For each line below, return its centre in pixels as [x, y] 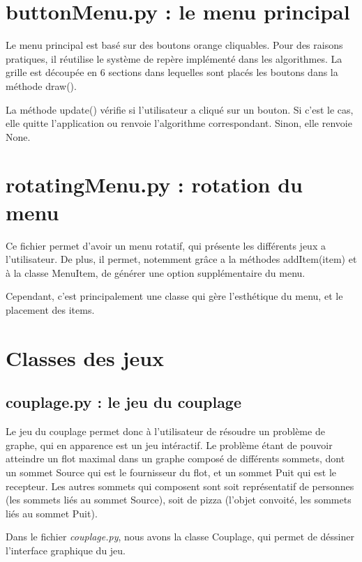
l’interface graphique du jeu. [66, 550]
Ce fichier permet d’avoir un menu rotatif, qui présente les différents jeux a [166, 245]
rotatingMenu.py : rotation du [154, 184]
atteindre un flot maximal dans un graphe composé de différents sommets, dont [175, 458]
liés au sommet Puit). [52, 513]
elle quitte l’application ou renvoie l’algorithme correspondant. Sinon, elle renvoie [179, 123]
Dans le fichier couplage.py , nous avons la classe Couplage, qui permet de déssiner [180, 537]
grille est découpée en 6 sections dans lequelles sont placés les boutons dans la [172, 72]
